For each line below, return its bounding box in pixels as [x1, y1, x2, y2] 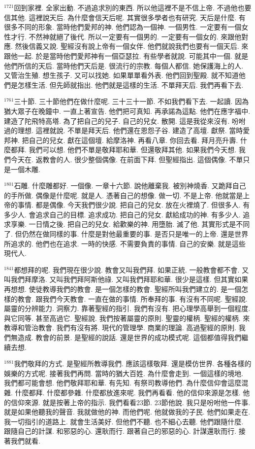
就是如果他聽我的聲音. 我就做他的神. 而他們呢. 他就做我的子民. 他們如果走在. [4, 407, 251, 417]
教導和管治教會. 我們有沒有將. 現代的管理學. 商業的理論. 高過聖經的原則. [4, 322, 237, 333]
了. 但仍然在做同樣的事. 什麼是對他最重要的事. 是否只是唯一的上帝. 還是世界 [4, 229, 249, 239]
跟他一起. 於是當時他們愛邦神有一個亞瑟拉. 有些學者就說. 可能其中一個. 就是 [4, 50, 249, 61]
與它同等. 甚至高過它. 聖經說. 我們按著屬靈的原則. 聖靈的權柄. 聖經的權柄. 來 [4, 312, 250, 323]
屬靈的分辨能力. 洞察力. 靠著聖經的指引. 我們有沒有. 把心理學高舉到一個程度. [4, 303, 251, 313]
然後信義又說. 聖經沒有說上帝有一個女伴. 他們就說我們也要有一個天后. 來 [15, 41, 249, 51]
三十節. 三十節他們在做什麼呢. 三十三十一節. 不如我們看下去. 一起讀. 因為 [14, 96, 249, 106]
